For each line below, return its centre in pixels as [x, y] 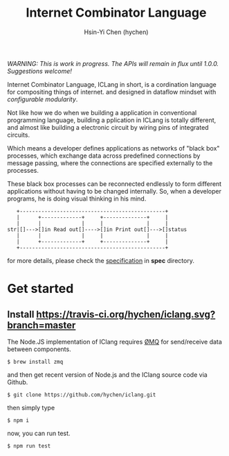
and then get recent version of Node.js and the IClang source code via [107, 374]
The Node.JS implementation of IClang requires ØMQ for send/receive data [115, 341]
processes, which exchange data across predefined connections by [104, 155]
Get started [40, 289]
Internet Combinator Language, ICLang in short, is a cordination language [112, 84]
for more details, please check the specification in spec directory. [101, 260]
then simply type [31, 407]
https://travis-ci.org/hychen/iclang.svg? [126, 314]
